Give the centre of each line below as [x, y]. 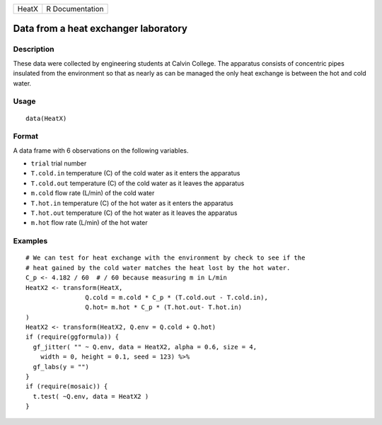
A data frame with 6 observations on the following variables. [101, 150]
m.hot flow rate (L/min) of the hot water [89, 223]
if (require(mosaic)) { [67, 386]
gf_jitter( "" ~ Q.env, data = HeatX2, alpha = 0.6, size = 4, [145, 347]
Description [34, 50]
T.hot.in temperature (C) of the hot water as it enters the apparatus [132, 203]
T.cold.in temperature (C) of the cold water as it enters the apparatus [135, 173]
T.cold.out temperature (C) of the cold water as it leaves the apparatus [138, 183]
